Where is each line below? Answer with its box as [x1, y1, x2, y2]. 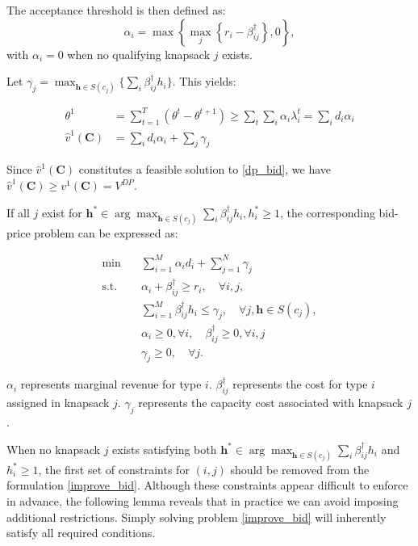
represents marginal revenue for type [20, 376, 202, 393]
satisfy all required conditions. [6, 524, 156, 541]
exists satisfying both [112, 440, 217, 457]
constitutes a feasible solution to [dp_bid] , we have [78, 161, 332, 178]
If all [6, 204, 30, 220]
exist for [41, 204, 82, 220]
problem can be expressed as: [34, 224, 178, 241]
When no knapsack [6, 440, 100, 457]
